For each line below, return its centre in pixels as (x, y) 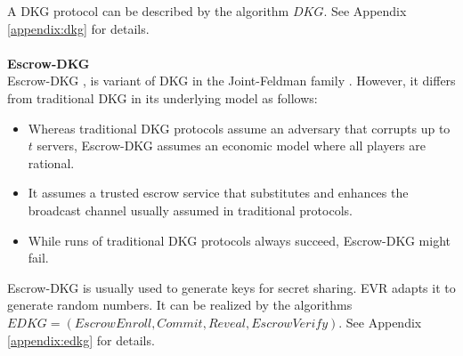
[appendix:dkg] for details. (78, 28)
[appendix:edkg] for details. (81, 340)
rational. (51, 162)
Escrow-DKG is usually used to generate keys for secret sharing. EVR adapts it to (231, 287)
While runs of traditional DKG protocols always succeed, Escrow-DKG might (240, 240)
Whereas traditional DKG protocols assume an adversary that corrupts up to (239, 128)
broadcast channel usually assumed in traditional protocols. (190, 210)
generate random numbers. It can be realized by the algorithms (180, 305)
